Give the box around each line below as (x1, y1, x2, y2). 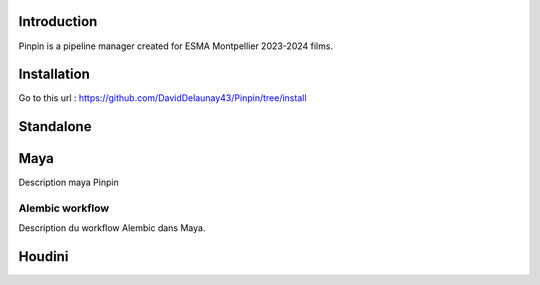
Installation (18, 66, 90, 83)
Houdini (18, 248, 69, 265)
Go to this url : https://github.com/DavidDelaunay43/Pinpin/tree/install (18, 92, 307, 104)
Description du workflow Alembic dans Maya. (18, 222, 206, 234)
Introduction (18, 13, 98, 30)
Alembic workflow (18, 201, 110, 215)
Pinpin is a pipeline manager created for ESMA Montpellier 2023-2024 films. (18, 40, 334, 52)
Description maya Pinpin (18, 176, 119, 189)
